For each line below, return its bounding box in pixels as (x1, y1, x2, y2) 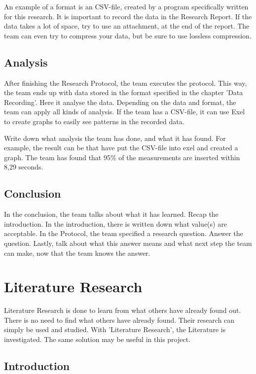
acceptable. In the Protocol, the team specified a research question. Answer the (4, 228, 243, 238)
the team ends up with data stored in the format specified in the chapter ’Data (4, 87, 243, 98)
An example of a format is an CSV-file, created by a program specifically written (4, 1, 249, 11)
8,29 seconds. (4, 162, 43, 172)
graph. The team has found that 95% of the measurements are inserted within (4, 152, 240, 162)
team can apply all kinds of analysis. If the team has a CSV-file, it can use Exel (4, 106, 245, 117)
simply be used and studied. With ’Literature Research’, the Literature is (4, 324, 226, 335)
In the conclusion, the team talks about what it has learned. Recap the (4, 209, 219, 219)
